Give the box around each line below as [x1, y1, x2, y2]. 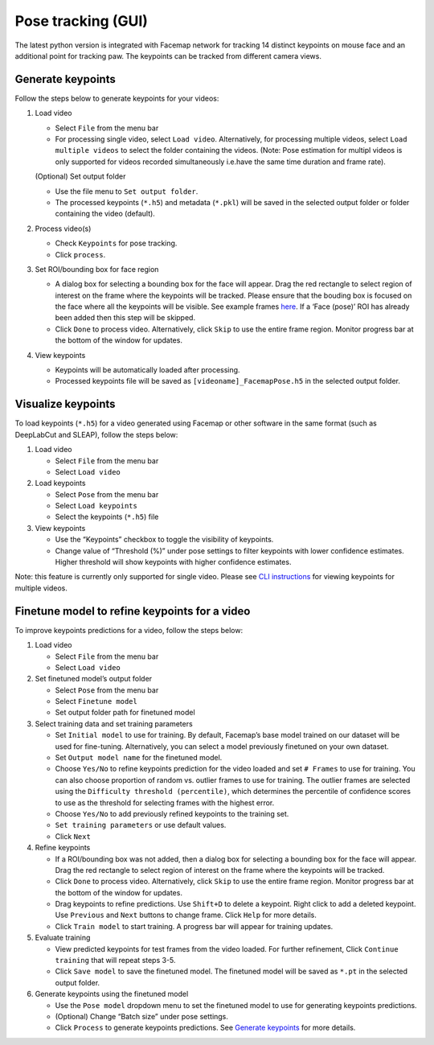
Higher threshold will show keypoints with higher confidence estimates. [55, 557, 292, 567]
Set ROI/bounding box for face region [35, 264, 159, 274]
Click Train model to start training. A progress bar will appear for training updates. [55, 921, 334, 931]
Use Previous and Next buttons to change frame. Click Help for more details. [55, 910, 317, 920]
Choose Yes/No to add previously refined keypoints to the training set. [55, 808, 289, 818]
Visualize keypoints [14, 397, 116, 411]
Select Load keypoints [55, 501, 138, 511]
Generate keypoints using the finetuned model [35, 989, 189, 999]
